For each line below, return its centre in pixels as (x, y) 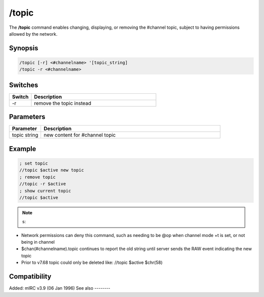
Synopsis (24, 48)
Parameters (27, 117)
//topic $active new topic (52, 170)
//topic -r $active (43, 184)
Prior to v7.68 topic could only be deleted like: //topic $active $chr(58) (92, 263)
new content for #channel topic (80, 135)
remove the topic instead (63, 103)
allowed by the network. (33, 34)
